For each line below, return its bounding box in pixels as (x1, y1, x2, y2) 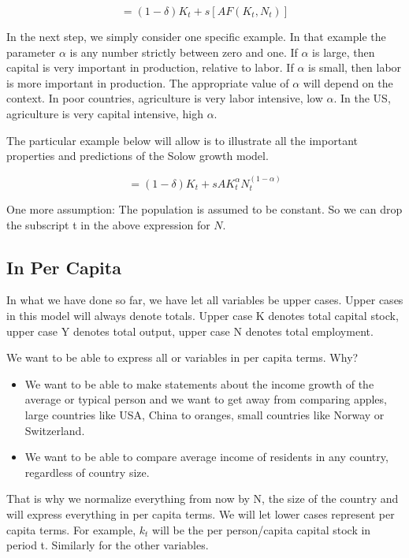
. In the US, (333, 90, 391, 106)
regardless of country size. (24, 463, 150, 480)
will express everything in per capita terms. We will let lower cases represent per (6, 505, 395, 522)
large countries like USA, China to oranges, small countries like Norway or (24, 406, 385, 422)
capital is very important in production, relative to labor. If (6, 59, 294, 76)
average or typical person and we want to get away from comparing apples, (24, 391, 387, 407)
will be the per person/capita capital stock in (152, 521, 371, 538)
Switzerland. (24, 422, 85, 438)
